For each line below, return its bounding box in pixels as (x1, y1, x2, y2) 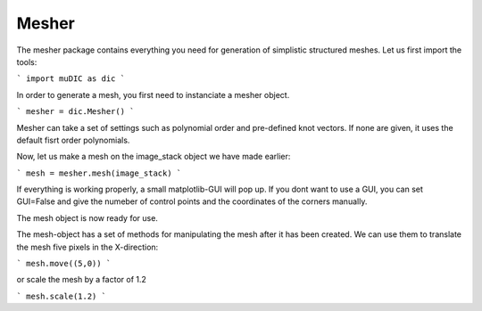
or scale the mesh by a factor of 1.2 (16, 274, 147, 285)
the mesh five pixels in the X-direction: (16, 241, 159, 252)
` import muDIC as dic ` (16, 74, 125, 84)
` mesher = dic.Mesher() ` (16, 107, 135, 117)
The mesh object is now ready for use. (16, 212, 158, 223)
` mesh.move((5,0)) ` (16, 258, 112, 269)
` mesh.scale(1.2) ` (16, 291, 107, 301)
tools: (16, 56, 37, 67)
